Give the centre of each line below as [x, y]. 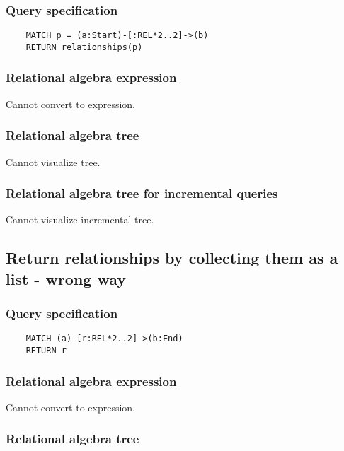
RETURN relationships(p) [84, 47]
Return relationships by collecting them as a [172, 258]
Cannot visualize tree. [53, 162]
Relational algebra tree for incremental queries [142, 193]
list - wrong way [66, 278]
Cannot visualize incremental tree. [80, 219]
